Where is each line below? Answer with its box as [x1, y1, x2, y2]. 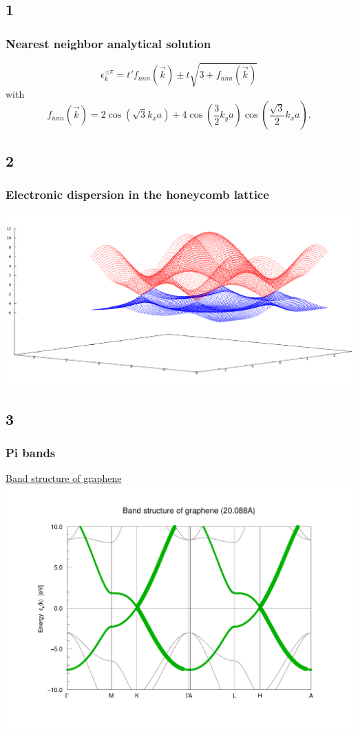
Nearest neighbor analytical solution [6, 34, 211, 52]
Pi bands [6, 443, 56, 461]
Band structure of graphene [6, 471, 122, 485]
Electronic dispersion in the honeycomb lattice [6, 185, 269, 202]
